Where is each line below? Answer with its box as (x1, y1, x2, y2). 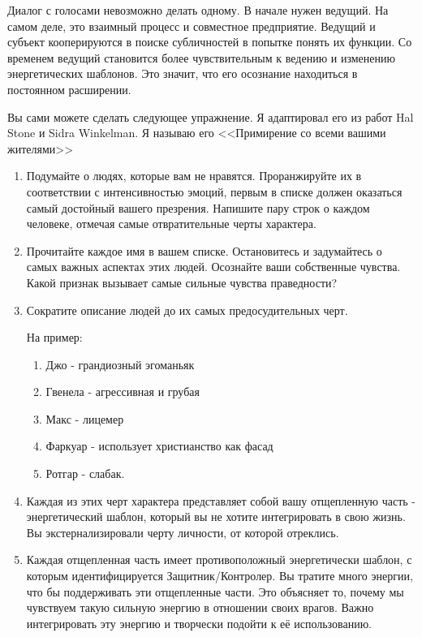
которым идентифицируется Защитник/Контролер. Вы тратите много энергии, (26, 567, 413, 584)
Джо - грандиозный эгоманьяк (45, 355, 195, 372)
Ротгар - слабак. (45, 465, 125, 482)
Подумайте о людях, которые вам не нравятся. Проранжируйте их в (26, 167, 362, 184)
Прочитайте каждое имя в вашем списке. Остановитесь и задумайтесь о (26, 242, 382, 259)
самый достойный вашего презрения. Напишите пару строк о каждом (26, 199, 370, 216)
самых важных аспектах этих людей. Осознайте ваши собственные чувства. (26, 258, 401, 275)
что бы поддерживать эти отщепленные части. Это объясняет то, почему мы (26, 583, 404, 600)
